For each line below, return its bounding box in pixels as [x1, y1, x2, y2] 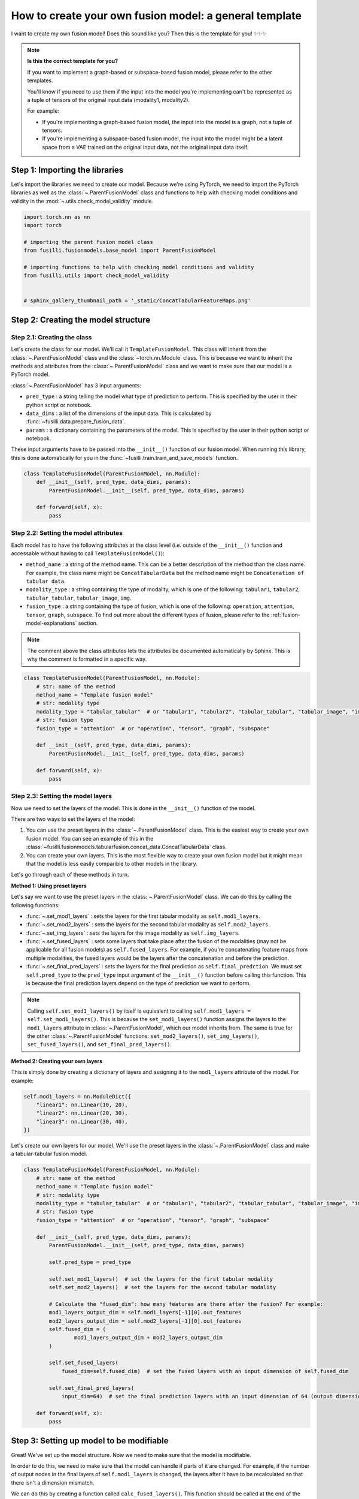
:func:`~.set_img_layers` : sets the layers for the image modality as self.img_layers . [26, 929, 241, 937]
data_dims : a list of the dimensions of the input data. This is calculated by [26, 410, 212, 417]
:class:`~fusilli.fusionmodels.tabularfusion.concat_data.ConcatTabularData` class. [26, 843, 227, 851]
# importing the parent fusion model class [23, 239, 154, 245]
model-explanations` [26, 619, 77, 627]
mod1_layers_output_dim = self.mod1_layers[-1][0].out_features [48, 1309, 242, 1316]
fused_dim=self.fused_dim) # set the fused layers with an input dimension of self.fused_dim [61, 1368, 349, 1374]
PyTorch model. [11, 371, 50, 378]
